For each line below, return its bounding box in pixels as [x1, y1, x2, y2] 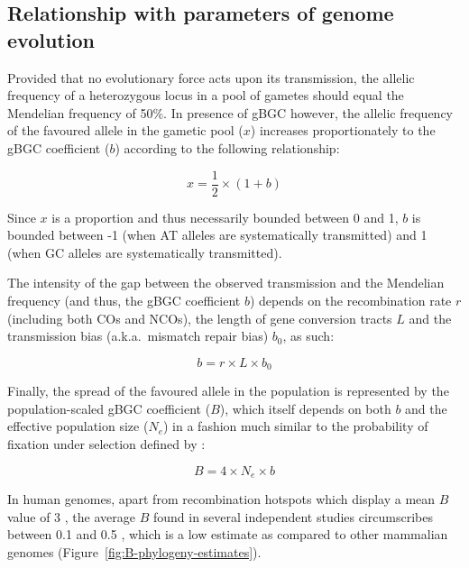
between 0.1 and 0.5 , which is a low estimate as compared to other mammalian [7, 525, 448, 544]
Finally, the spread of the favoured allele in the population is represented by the [7, 381, 449, 400]
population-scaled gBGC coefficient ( [7, 399, 211, 417]
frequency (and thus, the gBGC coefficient [7, 291, 241, 309]
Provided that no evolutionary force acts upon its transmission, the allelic [7, 68, 415, 87]
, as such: [282, 326, 335, 345]
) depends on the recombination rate [249, 291, 452, 309]
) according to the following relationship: [115, 138, 340, 157]
